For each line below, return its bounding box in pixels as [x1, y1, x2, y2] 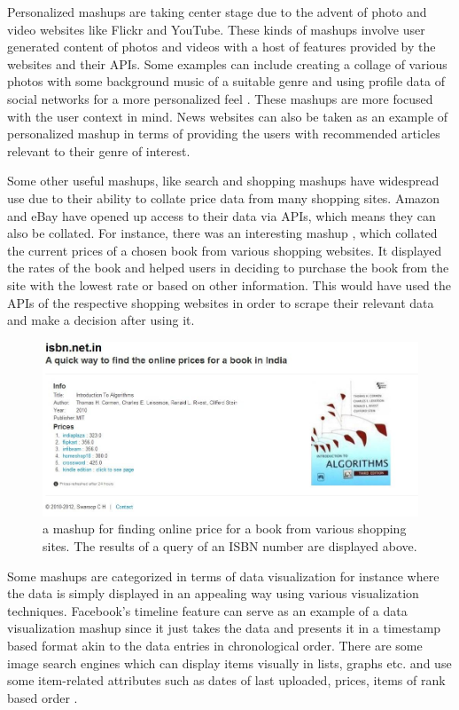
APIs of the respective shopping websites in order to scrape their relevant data [7, 293, 434, 312]
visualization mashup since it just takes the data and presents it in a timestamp [7, 619, 441, 637]
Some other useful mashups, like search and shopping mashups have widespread [7, 171, 440, 190]
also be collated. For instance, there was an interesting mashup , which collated [7, 224, 438, 242]
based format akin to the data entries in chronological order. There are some [7, 636, 423, 655]
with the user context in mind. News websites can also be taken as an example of [7, 106, 448, 125]
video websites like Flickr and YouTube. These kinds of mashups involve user [7, 20, 425, 38]
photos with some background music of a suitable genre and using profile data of [7, 72, 446, 91]
